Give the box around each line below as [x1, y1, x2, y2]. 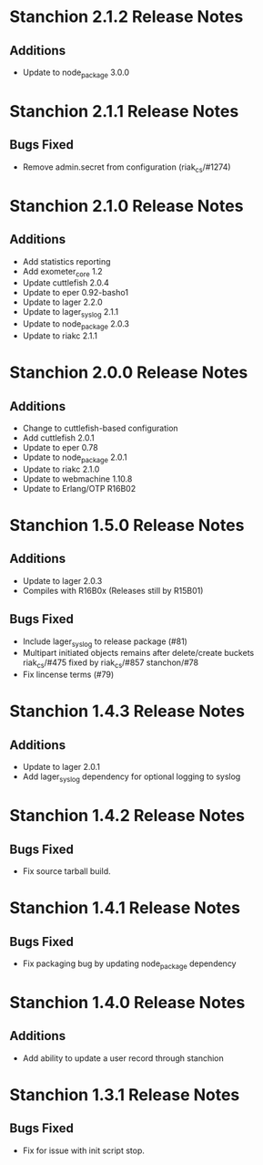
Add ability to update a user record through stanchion [22, 1052, 225, 1064]
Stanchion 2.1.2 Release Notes [9, 6, 244, 27]
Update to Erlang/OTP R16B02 [22, 483, 137, 494]
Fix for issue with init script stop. [22, 1145, 146, 1156]
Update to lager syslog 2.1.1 [22, 307, 119, 320]
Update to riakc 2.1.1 [22, 330, 98, 341]
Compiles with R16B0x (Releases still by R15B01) [22, 585, 204, 596]
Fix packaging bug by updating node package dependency [22, 958, 237, 971]
